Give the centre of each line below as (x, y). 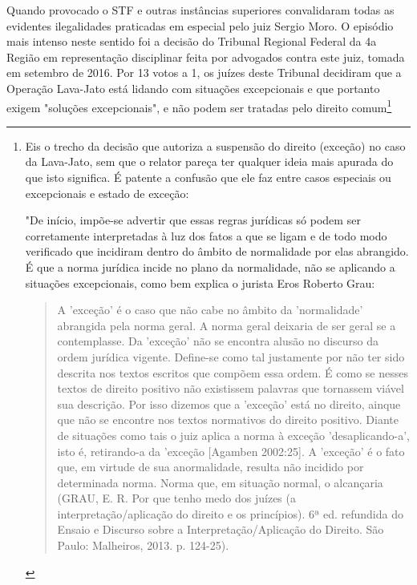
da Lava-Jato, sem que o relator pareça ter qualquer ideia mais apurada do (209, 161)
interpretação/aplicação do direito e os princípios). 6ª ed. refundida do (230, 513)
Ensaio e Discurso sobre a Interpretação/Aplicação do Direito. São (221, 529)
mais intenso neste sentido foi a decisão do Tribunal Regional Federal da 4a (192, 41)
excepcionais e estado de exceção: (107, 193)
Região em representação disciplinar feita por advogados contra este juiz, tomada (206, 56)
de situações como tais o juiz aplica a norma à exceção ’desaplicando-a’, (233, 435)
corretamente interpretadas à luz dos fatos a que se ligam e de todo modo (206, 235)
